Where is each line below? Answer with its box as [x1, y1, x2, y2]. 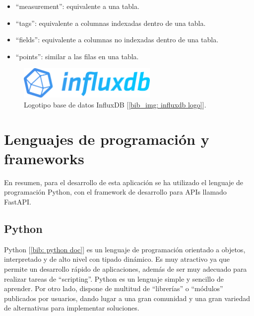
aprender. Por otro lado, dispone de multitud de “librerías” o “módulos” [4, 283, 223, 294]
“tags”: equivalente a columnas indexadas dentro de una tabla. [15, 17, 206, 28]
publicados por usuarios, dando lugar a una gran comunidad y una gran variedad [4, 293, 251, 303]
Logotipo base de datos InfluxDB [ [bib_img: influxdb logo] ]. [24, 99, 206, 109]
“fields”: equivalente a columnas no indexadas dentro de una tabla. [15, 34, 219, 45]
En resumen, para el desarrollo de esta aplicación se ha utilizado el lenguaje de [4, 177, 244, 187]
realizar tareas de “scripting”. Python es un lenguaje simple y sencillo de [4, 273, 224, 284]
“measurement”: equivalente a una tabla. [15, 1, 139, 11]
